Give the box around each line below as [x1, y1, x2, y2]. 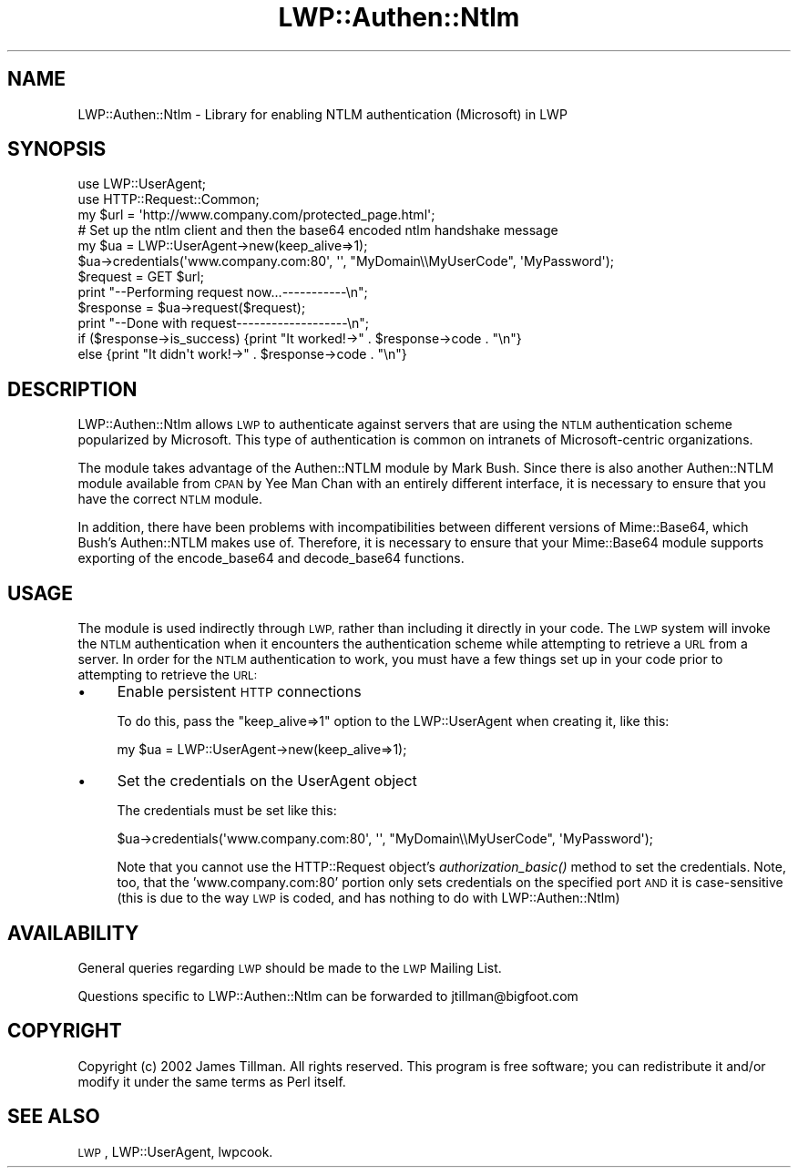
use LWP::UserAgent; [77, 176, 207, 192]
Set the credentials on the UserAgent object [117, 771, 417, 791]
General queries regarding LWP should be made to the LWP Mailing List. [77, 959, 502, 976]
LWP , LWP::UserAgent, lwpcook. [77, 1143, 273, 1160]
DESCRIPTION [7, 377, 138, 401]
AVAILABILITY [7, 921, 139, 945]
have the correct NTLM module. [77, 491, 263, 507]
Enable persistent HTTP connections [117, 682, 362, 701]
